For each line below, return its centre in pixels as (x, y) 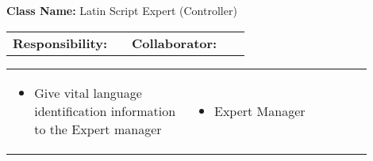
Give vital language (88, 92)
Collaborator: (175, 43)
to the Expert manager (98, 129)
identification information (105, 110)
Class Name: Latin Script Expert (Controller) (122, 10)
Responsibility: (60, 43)
